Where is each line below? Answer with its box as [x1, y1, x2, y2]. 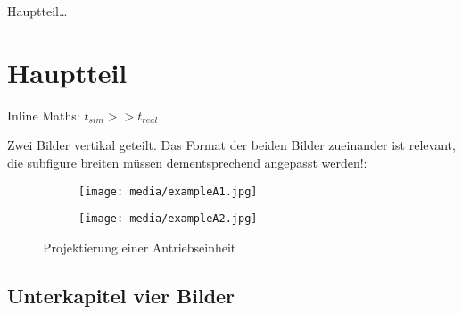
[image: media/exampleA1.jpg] [78, 185, 258, 198]
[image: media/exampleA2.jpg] [78, 212, 258, 226]
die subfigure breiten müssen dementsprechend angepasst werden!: [7, 153, 367, 171]
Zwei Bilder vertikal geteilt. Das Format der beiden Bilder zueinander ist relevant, [7, 136, 456, 154]
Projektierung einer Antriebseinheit [43, 237, 236, 256]
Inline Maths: [7, 105, 80, 124]
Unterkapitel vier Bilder [7, 281, 235, 309]
